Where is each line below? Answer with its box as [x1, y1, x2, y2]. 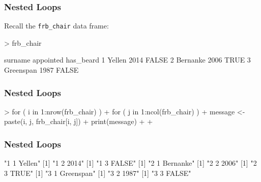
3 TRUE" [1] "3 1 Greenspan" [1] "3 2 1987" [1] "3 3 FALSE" [4, 167, 191, 178]
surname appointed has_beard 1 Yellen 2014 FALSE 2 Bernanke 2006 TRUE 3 [4, 54, 251, 65]
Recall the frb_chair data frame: [4, 20, 109, 31]
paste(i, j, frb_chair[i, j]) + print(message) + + [4, 116, 153, 127]
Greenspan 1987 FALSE [4, 65, 79, 75]
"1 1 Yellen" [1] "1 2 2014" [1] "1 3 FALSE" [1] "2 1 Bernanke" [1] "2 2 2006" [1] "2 [4, 158, 257, 168]
